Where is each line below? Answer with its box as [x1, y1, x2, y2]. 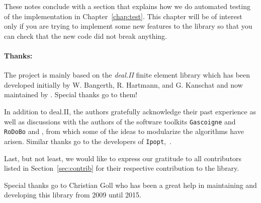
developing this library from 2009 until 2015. [4, 189, 141, 200]
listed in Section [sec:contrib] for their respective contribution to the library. [4, 163, 239, 173]
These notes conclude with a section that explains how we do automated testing [4, 1, 250, 11]
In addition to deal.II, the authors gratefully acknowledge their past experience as [4, 106, 256, 116]
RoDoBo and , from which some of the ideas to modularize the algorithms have [4, 126, 244, 137]
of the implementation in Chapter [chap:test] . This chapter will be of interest [4, 11, 242, 21]
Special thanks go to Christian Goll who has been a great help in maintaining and [4, 179, 257, 190]
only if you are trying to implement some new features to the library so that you [4, 21, 252, 31]
